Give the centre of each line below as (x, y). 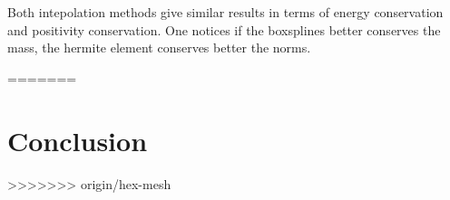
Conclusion (78, 140)
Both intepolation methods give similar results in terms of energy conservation (225, 12)
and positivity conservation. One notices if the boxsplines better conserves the (224, 29)
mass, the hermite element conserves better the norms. (159, 48)
